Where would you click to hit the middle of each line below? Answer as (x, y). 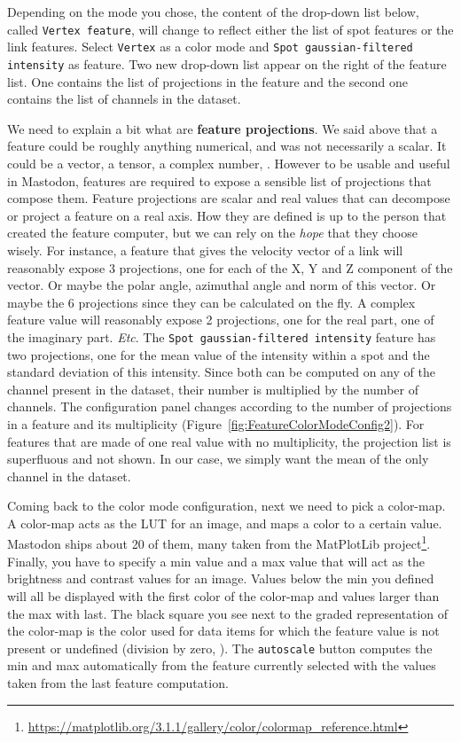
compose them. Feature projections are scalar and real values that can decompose (229, 198)
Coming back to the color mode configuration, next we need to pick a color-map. (227, 506)
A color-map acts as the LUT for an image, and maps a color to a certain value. (225, 523)
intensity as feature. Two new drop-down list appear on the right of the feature (227, 63)
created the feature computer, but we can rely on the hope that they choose (212, 233)
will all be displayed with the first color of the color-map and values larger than (223, 595)
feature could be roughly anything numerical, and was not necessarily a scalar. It (227, 146)
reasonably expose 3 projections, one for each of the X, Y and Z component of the (230, 267)
